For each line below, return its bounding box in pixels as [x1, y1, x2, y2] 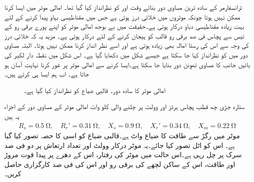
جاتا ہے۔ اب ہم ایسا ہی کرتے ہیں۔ [4, 69, 89, 79]
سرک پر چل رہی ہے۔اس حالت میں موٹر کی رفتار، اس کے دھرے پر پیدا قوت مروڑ [4, 149, 242, 160]
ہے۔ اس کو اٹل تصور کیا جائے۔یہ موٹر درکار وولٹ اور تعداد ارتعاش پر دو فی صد [4, 140, 235, 150]
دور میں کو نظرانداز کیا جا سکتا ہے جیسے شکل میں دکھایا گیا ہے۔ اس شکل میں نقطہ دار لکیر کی [4, 49, 248, 59]
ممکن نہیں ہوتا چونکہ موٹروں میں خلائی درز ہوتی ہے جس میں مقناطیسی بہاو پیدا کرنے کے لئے [4, 11, 240, 21]
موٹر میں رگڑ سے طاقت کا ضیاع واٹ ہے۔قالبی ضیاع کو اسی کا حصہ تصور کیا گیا [4, 130, 240, 141]
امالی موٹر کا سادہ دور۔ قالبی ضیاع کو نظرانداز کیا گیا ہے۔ [24, 85, 165, 95]
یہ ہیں [4, 110, 20, 121]
